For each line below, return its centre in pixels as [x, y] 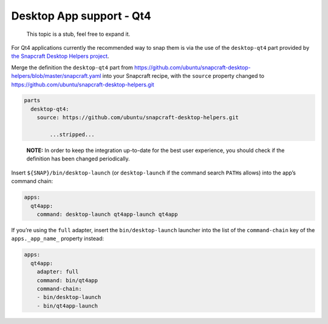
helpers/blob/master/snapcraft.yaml [56, 76]
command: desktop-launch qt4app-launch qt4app [108, 214]
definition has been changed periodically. [78, 159]
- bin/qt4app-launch [67, 306]
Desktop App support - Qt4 [81, 16]
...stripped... [72, 135]
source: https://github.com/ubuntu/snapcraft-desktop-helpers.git [138, 118]
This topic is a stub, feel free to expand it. [78, 34]
